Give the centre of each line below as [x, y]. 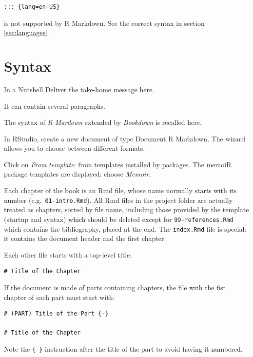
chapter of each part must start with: [59, 297]
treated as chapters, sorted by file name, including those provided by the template [126, 209]
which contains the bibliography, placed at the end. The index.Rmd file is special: [125, 228]
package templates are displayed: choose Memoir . [78, 174]
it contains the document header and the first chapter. [85, 238]
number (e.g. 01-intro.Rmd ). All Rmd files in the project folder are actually [118, 200]
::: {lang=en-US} [32, 7]
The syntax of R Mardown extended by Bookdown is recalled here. [103, 122]
